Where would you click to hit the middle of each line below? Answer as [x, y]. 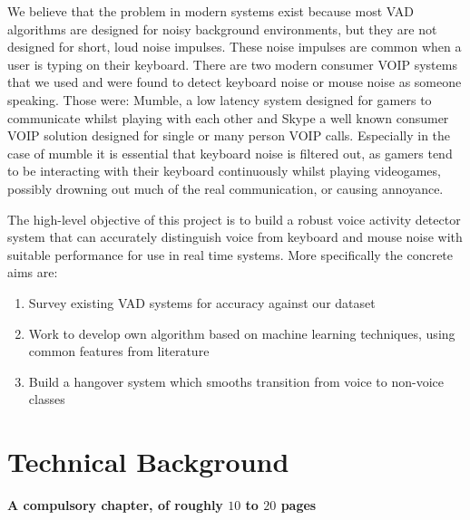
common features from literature [119, 351]
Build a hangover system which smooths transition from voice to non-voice [236, 381]
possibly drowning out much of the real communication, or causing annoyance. [225, 188]
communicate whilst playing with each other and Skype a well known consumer [228, 117]
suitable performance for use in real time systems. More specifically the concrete [230, 254]
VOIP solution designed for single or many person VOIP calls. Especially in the [229, 135]
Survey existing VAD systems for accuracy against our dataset [202, 302]
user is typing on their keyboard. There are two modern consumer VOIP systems [232, 64]
